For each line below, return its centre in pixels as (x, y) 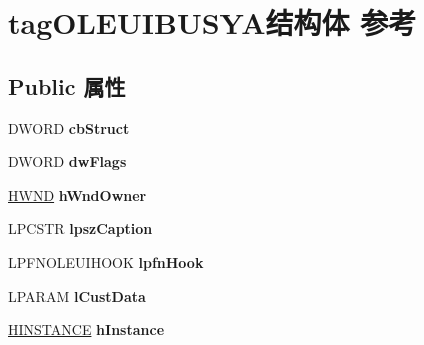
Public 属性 (67, 85)
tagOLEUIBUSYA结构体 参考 (212, 22)
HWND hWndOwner (77, 194)
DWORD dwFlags (67, 161)
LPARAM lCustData (77, 295)
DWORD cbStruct (69, 127)
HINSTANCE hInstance (86, 329)
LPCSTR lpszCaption (80, 228)
